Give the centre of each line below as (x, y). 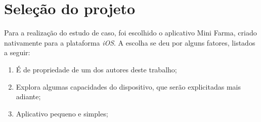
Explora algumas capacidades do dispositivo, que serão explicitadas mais (128, 86)
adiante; (28, 96)
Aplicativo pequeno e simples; (62, 113)
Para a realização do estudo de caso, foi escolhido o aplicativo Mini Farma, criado (130, 33)
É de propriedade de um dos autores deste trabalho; (96, 69)
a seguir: (17, 52)
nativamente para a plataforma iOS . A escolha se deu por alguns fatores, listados (130, 42)
